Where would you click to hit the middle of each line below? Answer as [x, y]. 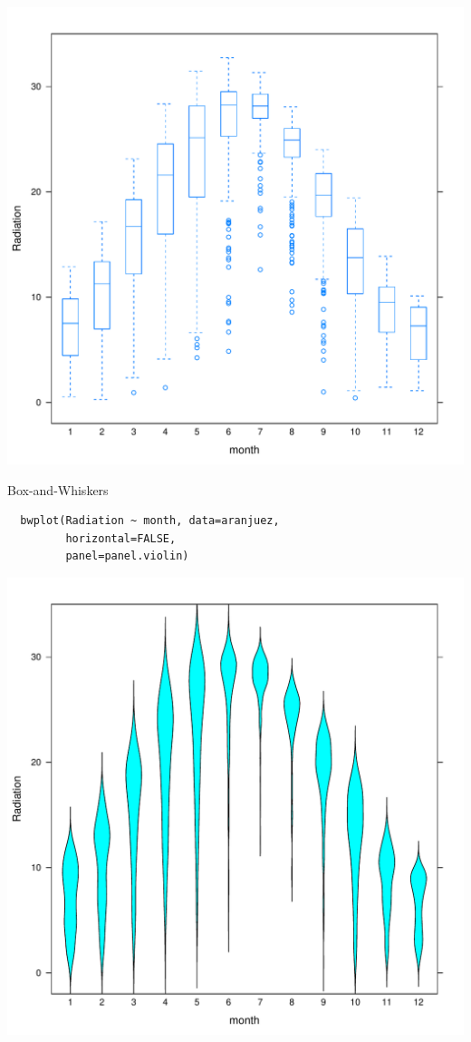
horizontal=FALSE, [121, 538]
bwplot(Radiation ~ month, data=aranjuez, [150, 521]
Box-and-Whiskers [58, 489]
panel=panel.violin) [127, 556]
